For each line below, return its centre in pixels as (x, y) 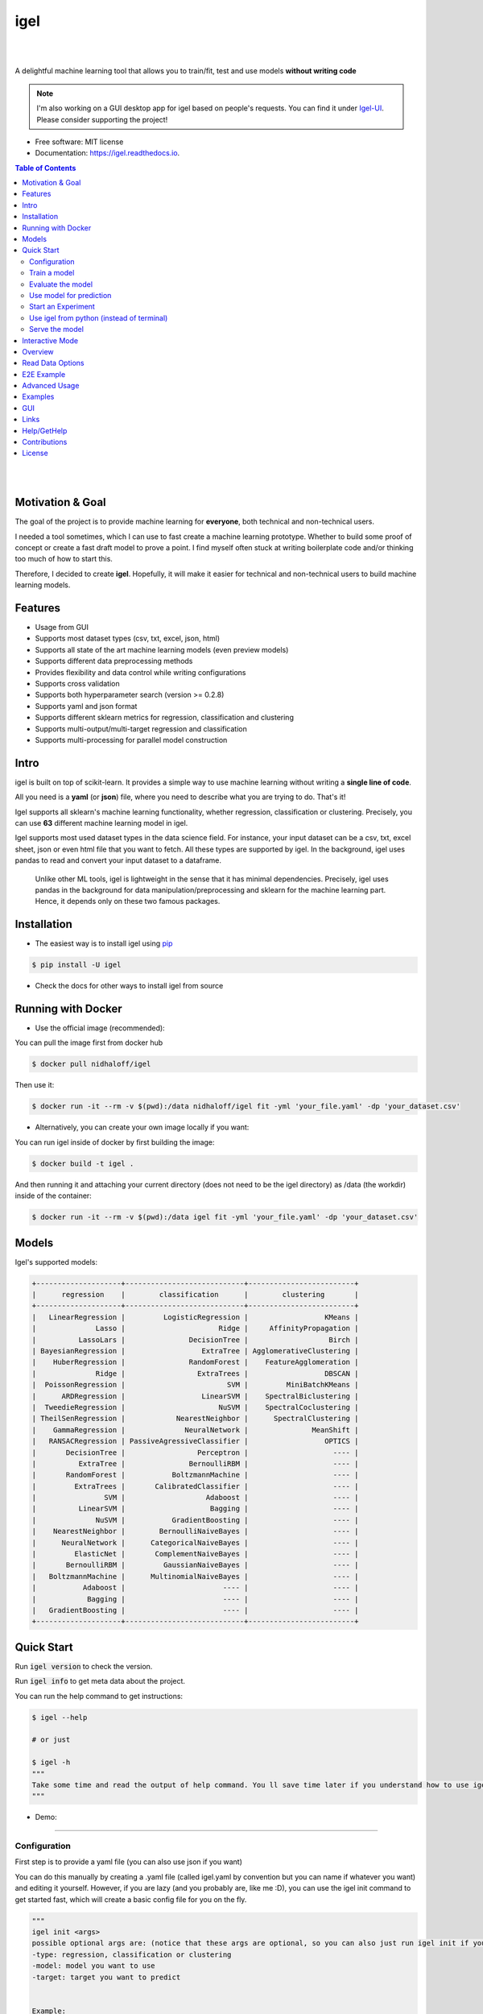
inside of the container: (53, 1196)
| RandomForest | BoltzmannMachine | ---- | (195, 1475)
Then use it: (35, 1085)
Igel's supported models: (56, 1262)
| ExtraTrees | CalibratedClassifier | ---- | (195, 1486)
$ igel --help (60, 1717)
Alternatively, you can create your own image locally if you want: (142, 1127)
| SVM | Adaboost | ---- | (195, 1498)
